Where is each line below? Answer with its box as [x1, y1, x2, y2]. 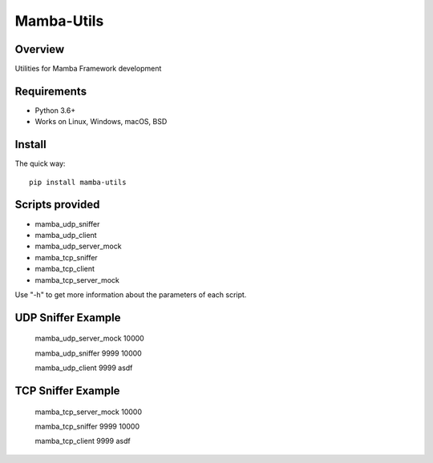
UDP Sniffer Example [14, 311, 121, 324]
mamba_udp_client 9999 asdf [34, 363, 133, 372]
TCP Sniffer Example [14, 384, 120, 397]
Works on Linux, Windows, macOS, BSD [34, 117, 168, 127]
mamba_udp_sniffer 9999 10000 [34, 348, 142, 358]
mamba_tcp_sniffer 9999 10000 [34, 421, 140, 431]
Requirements [14, 84, 87, 98]
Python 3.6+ [34, 105, 76, 115]
